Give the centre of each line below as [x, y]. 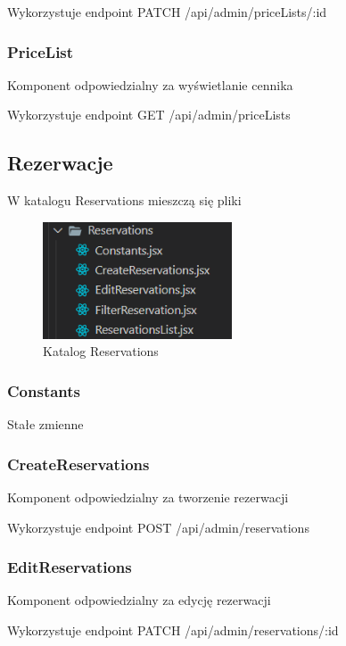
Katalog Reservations [101, 351]
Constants [44, 390]
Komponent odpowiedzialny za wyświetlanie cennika [150, 84]
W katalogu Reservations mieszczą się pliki [124, 200]
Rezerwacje [60, 163]
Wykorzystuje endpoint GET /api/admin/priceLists [149, 115]
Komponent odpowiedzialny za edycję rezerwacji [139, 600]
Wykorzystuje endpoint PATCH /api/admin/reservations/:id [173, 629]
